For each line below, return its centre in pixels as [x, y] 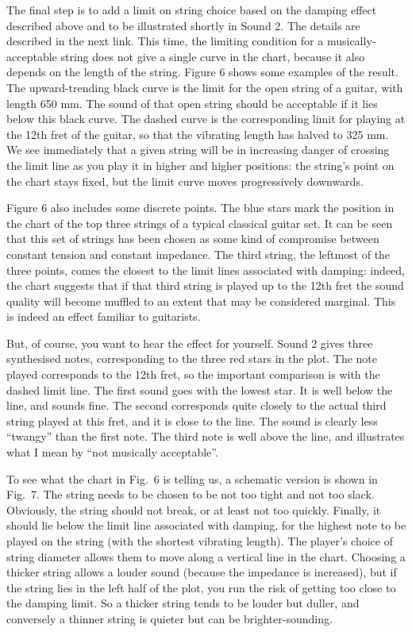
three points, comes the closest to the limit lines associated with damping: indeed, [206, 270]
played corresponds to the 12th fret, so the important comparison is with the [193, 374]
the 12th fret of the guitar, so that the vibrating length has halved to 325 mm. [198, 134]
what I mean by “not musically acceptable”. [112, 452]
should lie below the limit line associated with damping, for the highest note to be [206, 525]
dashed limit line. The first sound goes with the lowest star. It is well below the [200, 389]
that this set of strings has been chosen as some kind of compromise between [193, 239]
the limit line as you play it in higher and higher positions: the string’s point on [200, 165]
